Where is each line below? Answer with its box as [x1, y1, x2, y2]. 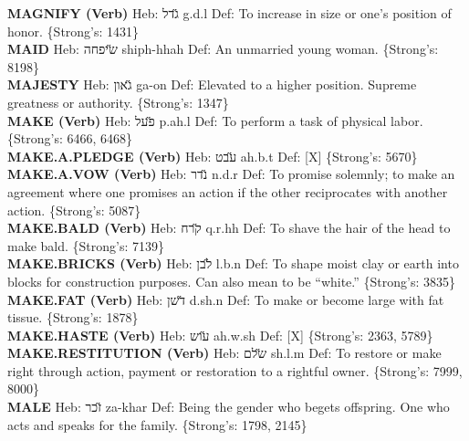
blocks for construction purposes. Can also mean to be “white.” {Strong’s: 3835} [7, 271, 456, 290]
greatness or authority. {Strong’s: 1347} [7, 92, 229, 111]
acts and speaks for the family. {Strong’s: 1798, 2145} [7, 415, 307, 434]
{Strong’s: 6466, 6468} [7, 129, 133, 148]
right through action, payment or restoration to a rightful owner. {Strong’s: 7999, [7, 361, 463, 380]
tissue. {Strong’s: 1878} [7, 308, 139, 327]
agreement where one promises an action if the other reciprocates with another [7, 182, 448, 201]
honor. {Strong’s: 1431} [7, 21, 140, 40]
